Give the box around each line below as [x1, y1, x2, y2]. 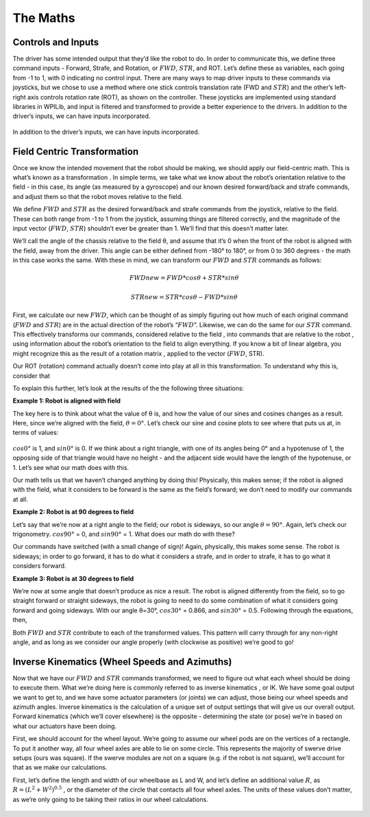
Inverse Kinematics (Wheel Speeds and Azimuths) [12, 656, 232, 667]
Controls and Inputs [12, 36, 99, 48]
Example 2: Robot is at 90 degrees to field [12, 508, 134, 516]
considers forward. [12, 562, 66, 570]
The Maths [12, 10, 75, 25]
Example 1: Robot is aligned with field [12, 396, 121, 405]
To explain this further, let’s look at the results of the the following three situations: [12, 384, 245, 392]
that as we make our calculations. [12, 763, 108, 772]
